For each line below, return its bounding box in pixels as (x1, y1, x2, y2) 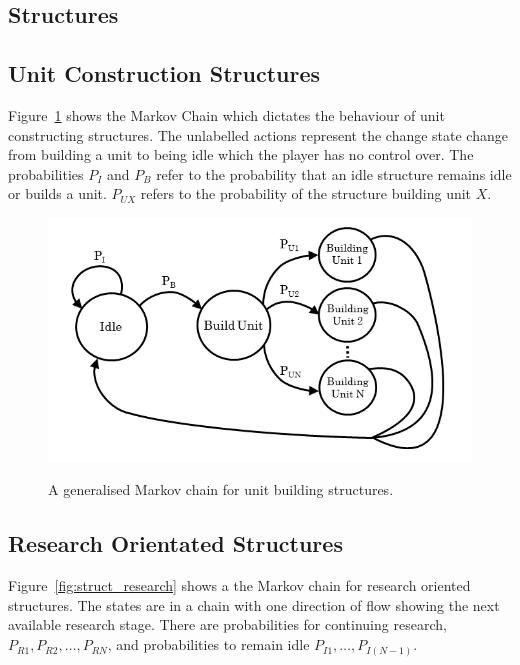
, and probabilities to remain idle (107, 634, 310, 655)
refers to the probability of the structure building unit (140, 183, 472, 204)
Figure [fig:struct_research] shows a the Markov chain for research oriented (8, 575, 471, 596)
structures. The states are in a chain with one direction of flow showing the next (8, 594, 500, 615)
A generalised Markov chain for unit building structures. (48, 479, 394, 500)
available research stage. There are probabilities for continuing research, (8, 614, 447, 635)
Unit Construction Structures (8, 58, 320, 89)
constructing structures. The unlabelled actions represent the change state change (8, 124, 508, 145)
